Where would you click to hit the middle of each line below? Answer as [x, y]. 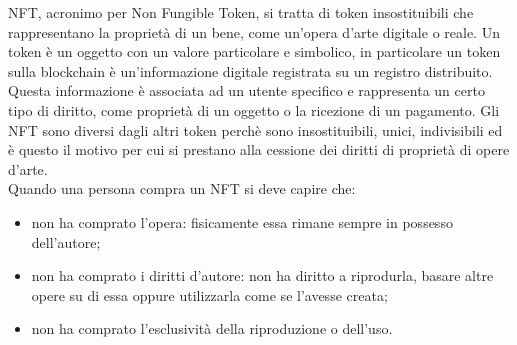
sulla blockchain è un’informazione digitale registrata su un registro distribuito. [250, 70]
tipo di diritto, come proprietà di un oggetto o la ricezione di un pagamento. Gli [254, 109]
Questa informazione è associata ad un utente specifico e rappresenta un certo [246, 90]
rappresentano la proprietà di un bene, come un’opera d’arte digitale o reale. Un [254, 31]
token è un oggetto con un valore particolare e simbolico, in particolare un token [254, 51]
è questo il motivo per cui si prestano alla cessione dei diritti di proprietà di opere [259, 149]
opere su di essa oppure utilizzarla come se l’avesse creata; [209, 294]
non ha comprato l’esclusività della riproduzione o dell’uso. [212, 328]
